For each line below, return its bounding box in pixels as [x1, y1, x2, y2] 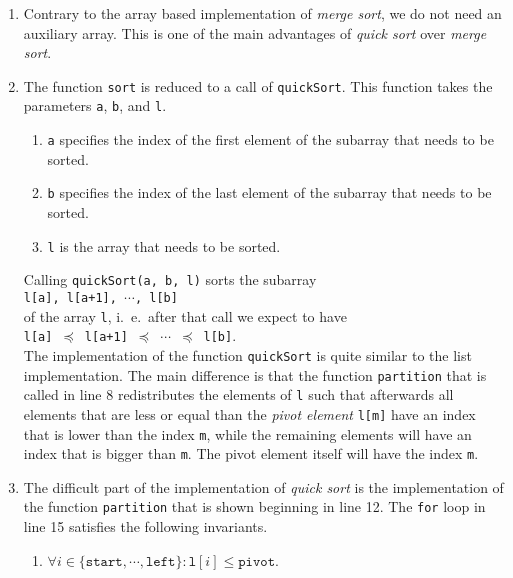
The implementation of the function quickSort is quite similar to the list [23, 344, 472, 365]
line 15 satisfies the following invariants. [23, 516, 268, 537]
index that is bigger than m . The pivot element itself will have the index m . [23, 443, 479, 464]
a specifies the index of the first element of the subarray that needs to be [47, 129, 494, 150]
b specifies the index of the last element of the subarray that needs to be [47, 182, 492, 203]
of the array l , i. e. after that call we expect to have [23, 305, 347, 326]
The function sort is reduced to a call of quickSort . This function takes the [23, 75, 493, 96]
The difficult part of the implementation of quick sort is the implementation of [23, 476, 504, 497]
